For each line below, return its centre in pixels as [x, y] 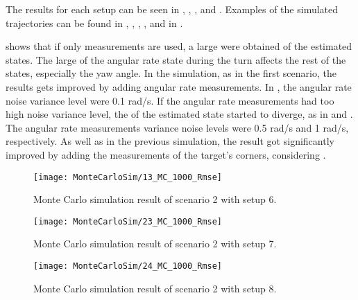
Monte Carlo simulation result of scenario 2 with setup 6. [155, 199]
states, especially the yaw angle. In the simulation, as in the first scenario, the [171, 73]
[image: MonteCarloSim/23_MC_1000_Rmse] [128, 221]
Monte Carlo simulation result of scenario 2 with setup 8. [155, 288]
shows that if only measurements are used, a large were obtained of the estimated [179, 46]
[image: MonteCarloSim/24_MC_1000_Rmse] [128, 266]
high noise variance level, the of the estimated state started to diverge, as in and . [179, 114]
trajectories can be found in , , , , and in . [94, 23]
